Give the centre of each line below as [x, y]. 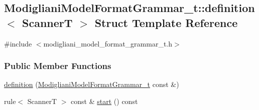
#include [18, 43]
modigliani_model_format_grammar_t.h [108, 43]
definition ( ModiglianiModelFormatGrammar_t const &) [92, 84]
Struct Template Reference [166, 22]
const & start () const [104, 101]
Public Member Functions [58, 66]
